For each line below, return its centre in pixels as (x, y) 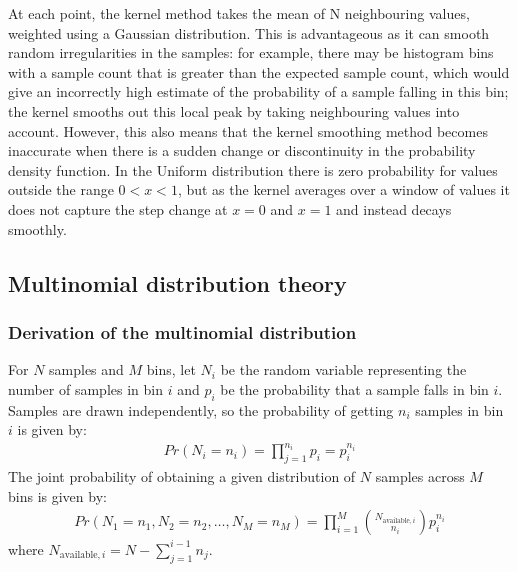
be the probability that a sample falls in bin (354, 388)
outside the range (61, 189)
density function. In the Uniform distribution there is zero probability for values (253, 169)
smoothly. (37, 228)
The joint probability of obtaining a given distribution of (182, 476)
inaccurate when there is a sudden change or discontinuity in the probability (242, 150)
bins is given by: (57, 495)
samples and (86, 369)
